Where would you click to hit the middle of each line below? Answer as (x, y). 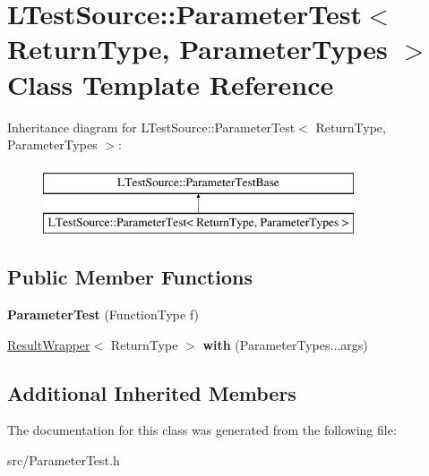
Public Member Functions (130, 277)
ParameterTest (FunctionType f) (103, 314)
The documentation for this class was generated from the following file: (202, 430)
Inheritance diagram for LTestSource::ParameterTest (151, 127)
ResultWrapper (49, 344)
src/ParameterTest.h (64, 460)
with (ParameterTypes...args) (285, 344)
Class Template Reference (171, 84)
